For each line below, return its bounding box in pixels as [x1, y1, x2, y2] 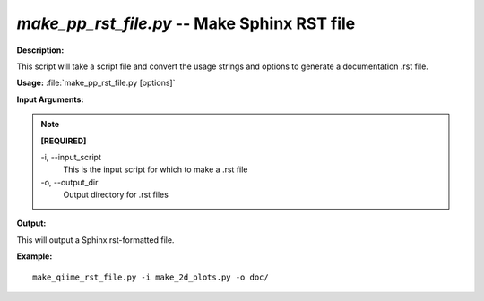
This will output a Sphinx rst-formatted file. [16, 234, 175, 245]
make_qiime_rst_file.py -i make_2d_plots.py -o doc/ [32, 271, 269, 282]
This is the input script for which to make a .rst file [63, 164, 248, 175]
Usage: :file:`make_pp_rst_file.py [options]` [16, 77, 176, 89]
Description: [16, 45, 65, 56]
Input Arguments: [16, 94, 84, 105]
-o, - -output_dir [40, 176, 99, 187]
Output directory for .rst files [63, 189, 169, 201]
